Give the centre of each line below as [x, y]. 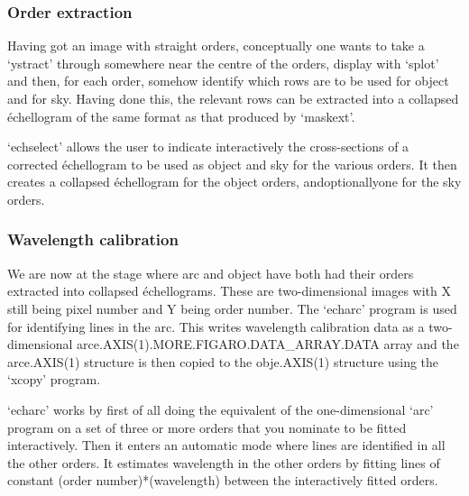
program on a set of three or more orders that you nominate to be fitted [207, 427]
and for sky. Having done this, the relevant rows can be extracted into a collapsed [233, 98]
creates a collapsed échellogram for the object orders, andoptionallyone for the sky [234, 182]
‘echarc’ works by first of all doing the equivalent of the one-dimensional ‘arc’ [221, 409]
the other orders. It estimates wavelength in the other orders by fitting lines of [224, 462]
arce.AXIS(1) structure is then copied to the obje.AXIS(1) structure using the [223, 361]
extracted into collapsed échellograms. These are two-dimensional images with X [229, 291]
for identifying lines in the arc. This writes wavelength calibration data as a [216, 326]
